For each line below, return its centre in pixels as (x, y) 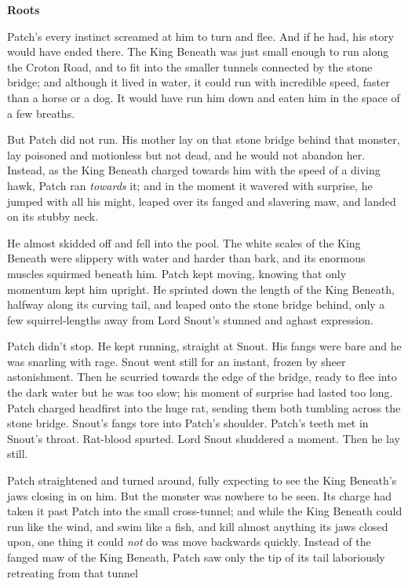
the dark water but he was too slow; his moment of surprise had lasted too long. (200, 392)
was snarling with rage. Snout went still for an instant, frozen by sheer (177, 361)
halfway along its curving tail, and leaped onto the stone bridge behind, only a (196, 304)
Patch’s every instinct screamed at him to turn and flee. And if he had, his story (201, 36)
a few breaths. (41, 113)
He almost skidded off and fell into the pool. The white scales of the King (184, 242)
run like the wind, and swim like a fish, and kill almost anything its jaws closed (198, 526)
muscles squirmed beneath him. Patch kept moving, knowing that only (177, 273)
